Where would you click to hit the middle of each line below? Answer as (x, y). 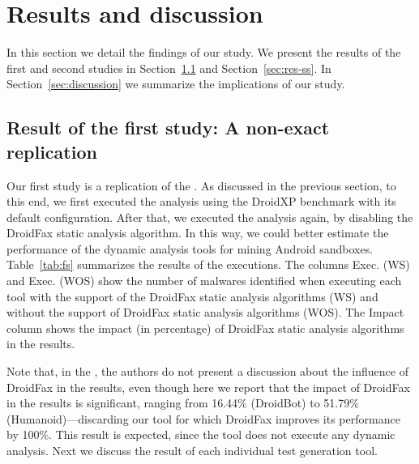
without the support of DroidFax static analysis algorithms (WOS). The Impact (205, 312)
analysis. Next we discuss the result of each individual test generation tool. (192, 450)
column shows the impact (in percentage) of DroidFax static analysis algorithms (205, 328)
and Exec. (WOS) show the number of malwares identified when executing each (204, 281)
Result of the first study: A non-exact (168, 128)
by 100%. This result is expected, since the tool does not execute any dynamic (201, 434)
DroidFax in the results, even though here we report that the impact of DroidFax (208, 387)
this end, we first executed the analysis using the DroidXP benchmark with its (201, 201)
